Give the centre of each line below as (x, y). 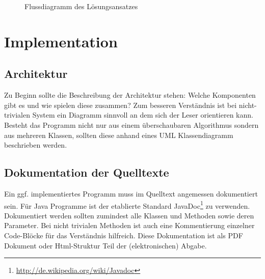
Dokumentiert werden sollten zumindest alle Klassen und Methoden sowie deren (129, 215)
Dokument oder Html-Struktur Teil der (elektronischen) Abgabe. (105, 245)
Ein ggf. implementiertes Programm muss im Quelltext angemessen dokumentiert (131, 193)
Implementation (61, 41)
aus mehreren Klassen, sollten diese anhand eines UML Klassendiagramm (119, 135)
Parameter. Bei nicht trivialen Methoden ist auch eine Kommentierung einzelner (129, 225)
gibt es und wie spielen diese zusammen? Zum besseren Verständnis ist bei (121, 105)
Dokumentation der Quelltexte (87, 172)
